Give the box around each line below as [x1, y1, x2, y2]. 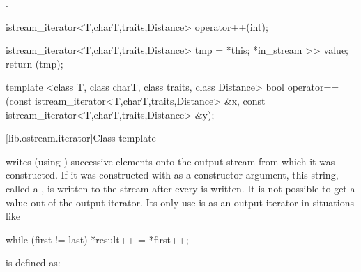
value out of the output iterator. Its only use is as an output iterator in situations [6, 195, 354, 209]
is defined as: [6, 255, 61, 270]
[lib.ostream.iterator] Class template [6, 130, 156, 145]
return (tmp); [6, 56, 63, 70]
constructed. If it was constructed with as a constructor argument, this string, [6, 167, 339, 182]
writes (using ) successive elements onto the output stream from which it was [6, 153, 335, 168]
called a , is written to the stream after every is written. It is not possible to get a [6, 181, 355, 195]
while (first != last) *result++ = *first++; [6, 232, 189, 246]
